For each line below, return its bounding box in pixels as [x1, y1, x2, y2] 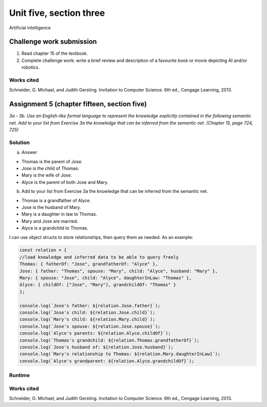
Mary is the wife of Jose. [21, 172, 72, 178]
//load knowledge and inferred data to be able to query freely [19, 254, 179, 260]
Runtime [9, 372, 30, 379]
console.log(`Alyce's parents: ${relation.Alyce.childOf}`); [19, 330, 171, 336]
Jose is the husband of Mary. [21, 204, 81, 210]
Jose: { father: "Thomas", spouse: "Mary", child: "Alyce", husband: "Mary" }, [19, 268, 218, 274]
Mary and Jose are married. [21, 218, 79, 224]
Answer [21, 149, 37, 155]
